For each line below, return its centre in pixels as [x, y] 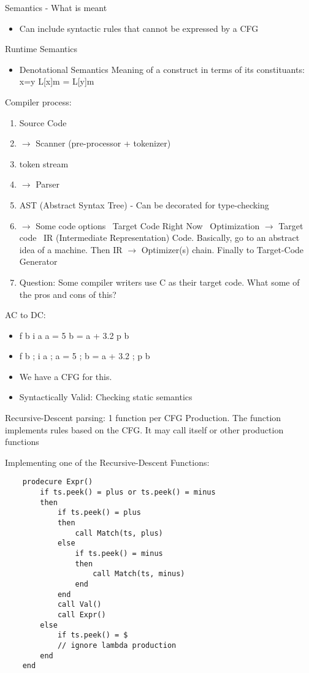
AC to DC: [25, 315]
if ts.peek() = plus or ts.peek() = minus [128, 492]
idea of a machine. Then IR [71, 249]
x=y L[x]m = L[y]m [57, 81]
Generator [38, 261]
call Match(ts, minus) [139, 574]
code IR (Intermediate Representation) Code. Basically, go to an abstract [159, 238]
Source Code [43, 122]
